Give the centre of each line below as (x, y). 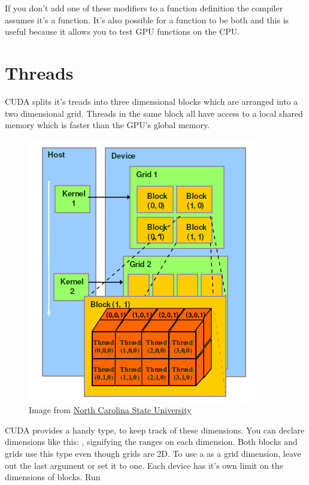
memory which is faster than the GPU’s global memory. (107, 125)
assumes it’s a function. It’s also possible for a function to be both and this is (147, 19)
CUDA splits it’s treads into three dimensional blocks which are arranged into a (152, 101)
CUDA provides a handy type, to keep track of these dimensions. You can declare (155, 430)
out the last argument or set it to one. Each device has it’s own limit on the (144, 465)
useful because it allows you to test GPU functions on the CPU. (122, 31)
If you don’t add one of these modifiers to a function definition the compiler (144, 8)
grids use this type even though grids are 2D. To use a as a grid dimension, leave (153, 454)
